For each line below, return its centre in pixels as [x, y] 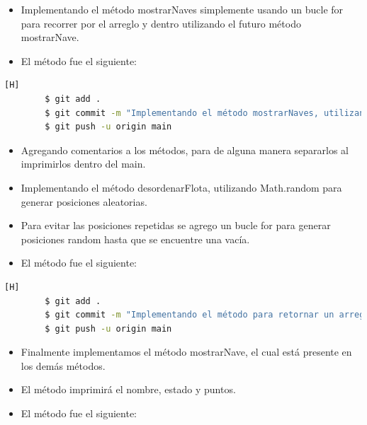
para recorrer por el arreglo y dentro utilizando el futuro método [161, 23]
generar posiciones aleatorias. [84, 201]
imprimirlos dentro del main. [83, 164]
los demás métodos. [63, 365]
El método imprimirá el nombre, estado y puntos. [128, 389]
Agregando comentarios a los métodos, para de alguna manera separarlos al [185, 150]
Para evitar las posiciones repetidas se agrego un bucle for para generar [176, 225]
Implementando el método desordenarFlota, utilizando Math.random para [181, 187]
